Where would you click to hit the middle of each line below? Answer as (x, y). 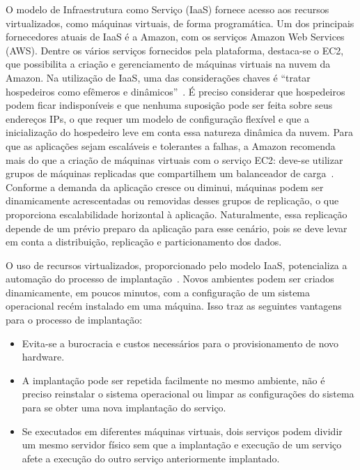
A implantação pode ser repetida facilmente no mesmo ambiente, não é (173, 380)
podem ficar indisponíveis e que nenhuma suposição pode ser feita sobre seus (169, 105)
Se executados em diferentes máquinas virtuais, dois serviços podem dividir (182, 431)
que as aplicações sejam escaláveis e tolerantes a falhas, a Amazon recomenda (171, 145)
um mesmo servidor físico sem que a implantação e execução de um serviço (182, 445)
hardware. (43, 357)
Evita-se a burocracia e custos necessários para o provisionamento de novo (180, 343)
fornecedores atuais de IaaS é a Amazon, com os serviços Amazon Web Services (175, 37)
